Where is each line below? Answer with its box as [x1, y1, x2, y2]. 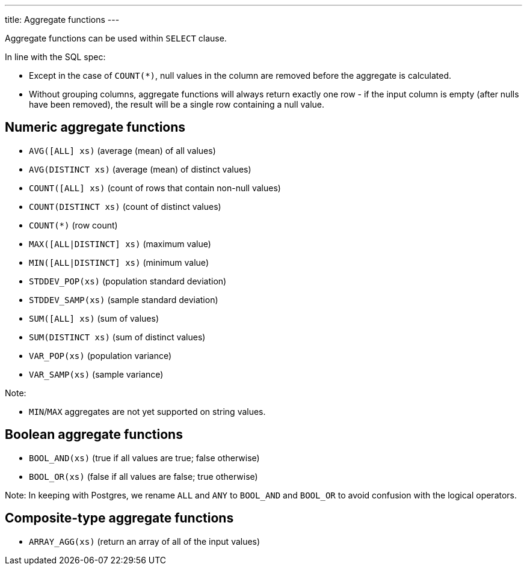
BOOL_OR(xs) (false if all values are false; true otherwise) [29, 471, 258, 482]
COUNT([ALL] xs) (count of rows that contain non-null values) [29, 182, 281, 193]
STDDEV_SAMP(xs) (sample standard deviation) [29, 294, 218, 305]
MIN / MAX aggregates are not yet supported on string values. [29, 406, 266, 417]
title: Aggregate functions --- [5, 14, 120, 25]
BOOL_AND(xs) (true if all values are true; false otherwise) [29, 452, 260, 463]
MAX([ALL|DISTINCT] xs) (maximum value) [29, 238, 211, 249]
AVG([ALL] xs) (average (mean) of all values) [29, 145, 216, 156]
